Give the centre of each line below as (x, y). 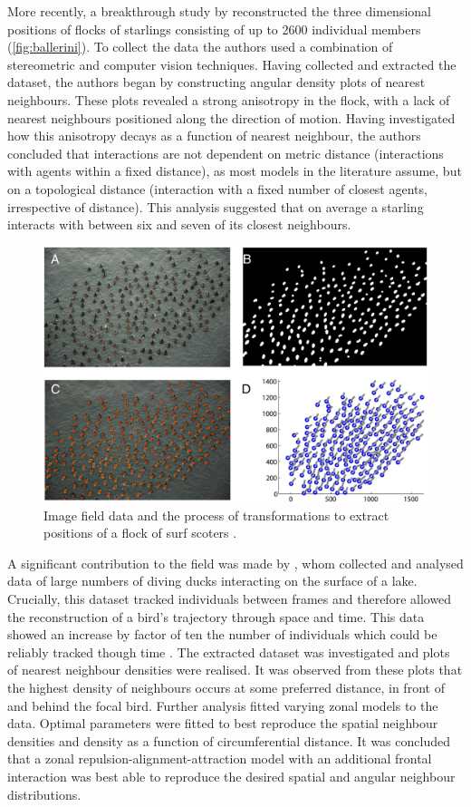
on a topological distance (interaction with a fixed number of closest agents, (217, 188)
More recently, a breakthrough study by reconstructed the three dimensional (219, 11)
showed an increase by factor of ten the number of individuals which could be (222, 634)
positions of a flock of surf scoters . (140, 533)
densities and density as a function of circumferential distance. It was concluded (229, 740)
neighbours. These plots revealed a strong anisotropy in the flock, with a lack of (229, 99)
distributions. (44, 794)
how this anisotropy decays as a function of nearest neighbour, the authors (214, 136)
